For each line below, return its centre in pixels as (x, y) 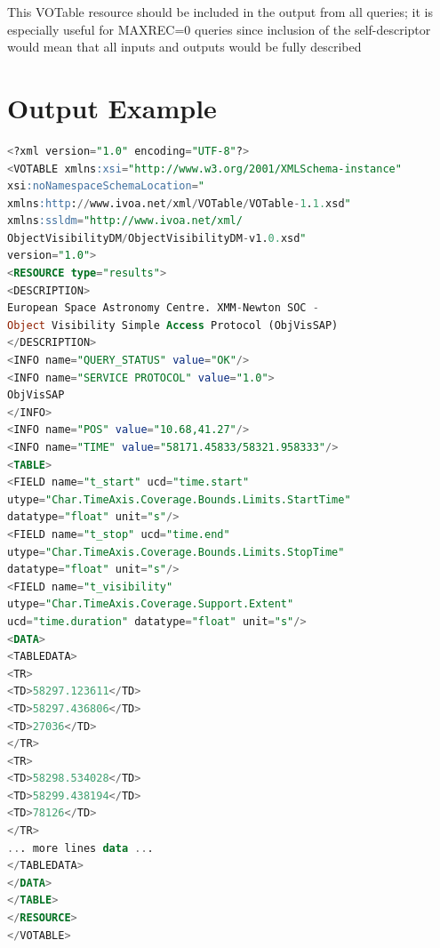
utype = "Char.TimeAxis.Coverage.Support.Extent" (151, 604)
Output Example (112, 107)
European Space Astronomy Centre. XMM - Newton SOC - (163, 308)
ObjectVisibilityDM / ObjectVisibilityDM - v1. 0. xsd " (157, 238)
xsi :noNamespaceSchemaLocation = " (106, 186)
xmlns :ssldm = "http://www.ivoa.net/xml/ (125, 221)
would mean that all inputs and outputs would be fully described (184, 47)
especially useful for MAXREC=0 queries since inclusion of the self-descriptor (219, 29)
